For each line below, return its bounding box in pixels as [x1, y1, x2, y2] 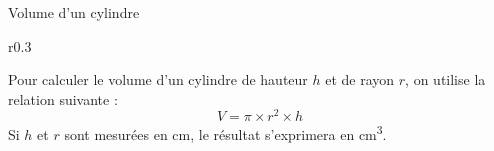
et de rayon [325, 69, 395, 90]
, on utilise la [405, 69, 486, 90]
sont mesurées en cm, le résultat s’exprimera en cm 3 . [64, 121, 387, 145]
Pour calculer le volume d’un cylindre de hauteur [8, 69, 308, 90]
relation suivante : [8, 88, 118, 109]
